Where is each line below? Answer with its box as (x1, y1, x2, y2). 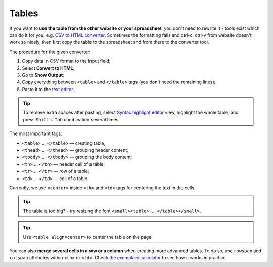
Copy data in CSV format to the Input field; (22, 58, 111, 64)
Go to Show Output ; (22, 72, 64, 78)
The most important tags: (9, 130, 62, 137)
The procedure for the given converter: (9, 49, 91, 55)
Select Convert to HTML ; (22, 65, 75, 71)
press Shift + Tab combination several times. (23, 116, 120, 122)
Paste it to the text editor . (22, 86, 74, 92)
